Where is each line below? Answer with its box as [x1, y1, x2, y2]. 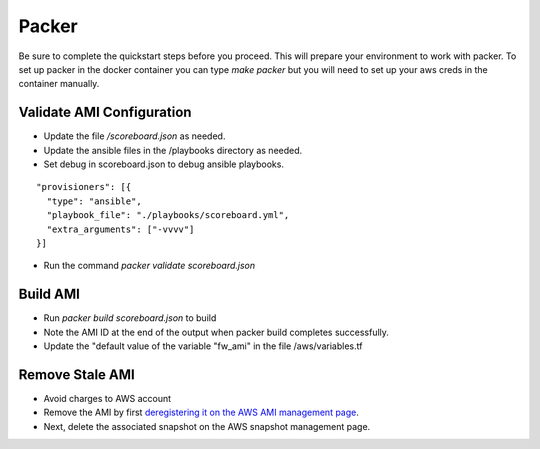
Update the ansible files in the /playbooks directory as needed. [43, 144, 303, 156]
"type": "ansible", [46, 195, 142, 207]
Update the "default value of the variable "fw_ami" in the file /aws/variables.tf [43, 340, 363, 352]
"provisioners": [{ [36, 181, 132, 193]
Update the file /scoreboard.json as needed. [43, 130, 226, 142]
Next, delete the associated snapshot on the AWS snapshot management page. [43, 420, 371, 432]
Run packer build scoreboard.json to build [43, 312, 217, 324]
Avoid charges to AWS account [43, 392, 172, 404]
